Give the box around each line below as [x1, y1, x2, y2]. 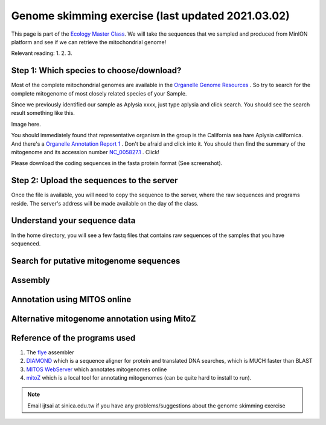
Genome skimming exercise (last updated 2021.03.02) [11, 9, 290, 22]
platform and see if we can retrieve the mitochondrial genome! [11, 38, 167, 45]
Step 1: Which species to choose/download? [11, 65, 182, 76]
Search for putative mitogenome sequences [11, 256, 181, 266]
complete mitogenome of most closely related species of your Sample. [11, 89, 187, 97]
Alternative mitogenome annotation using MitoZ [11, 313, 196, 323]
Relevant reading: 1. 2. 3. [11, 50, 72, 57]
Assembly [11, 275, 51, 285]
